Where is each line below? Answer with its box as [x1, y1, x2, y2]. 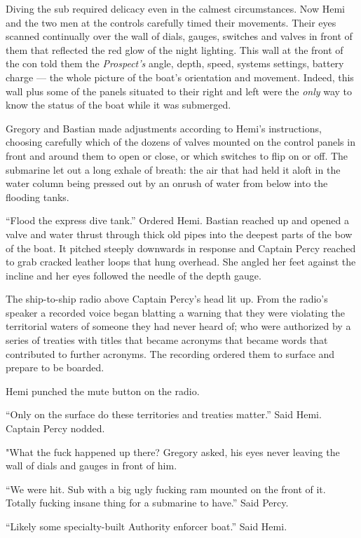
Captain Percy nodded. [6, 421, 105, 436]
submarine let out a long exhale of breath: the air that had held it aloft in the [6, 162, 341, 177]
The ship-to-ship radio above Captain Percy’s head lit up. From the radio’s [6, 291, 328, 306]
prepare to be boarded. [6, 360, 104, 375]
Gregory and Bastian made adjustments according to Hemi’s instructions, [6, 120, 322, 135]
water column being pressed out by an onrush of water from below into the [6, 176, 328, 191]
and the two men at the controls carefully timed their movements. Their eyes [6, 15, 336, 29]
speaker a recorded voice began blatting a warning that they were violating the [6, 305, 346, 319]
